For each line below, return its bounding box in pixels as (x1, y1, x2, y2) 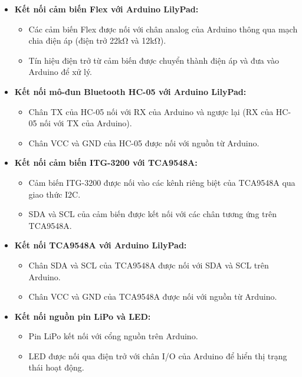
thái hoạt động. (28, 361, 84, 373)
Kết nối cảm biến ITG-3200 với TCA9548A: (14, 156, 198, 169)
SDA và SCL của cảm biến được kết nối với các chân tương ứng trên (28, 208, 277, 220)
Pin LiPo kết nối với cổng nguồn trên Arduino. (28, 330, 198, 342)
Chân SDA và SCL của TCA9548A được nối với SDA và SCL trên (28, 258, 269, 271)
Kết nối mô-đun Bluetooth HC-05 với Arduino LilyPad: (14, 85, 247, 97)
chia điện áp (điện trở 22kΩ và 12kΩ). (28, 34, 166, 47)
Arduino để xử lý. (28, 65, 93, 78)
